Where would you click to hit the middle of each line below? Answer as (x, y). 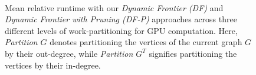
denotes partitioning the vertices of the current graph (146, 42)
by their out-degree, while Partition (69, 53)
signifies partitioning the (193, 53)
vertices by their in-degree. (53, 65)
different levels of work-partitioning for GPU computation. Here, (121, 30)
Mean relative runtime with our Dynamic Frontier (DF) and (114, 7)
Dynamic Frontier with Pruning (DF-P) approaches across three (121, 19)
